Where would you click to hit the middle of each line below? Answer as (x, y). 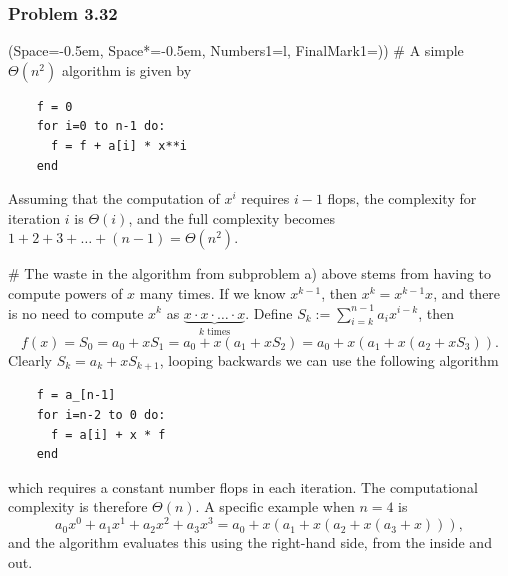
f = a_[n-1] (76, 395)
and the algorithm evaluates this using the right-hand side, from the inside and (250, 542)
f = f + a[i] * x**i (118, 146)
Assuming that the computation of (114, 198)
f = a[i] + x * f (108, 434)
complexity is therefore (78, 506)
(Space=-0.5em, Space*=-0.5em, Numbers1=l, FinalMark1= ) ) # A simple (236, 50)
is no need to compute (76, 312)
